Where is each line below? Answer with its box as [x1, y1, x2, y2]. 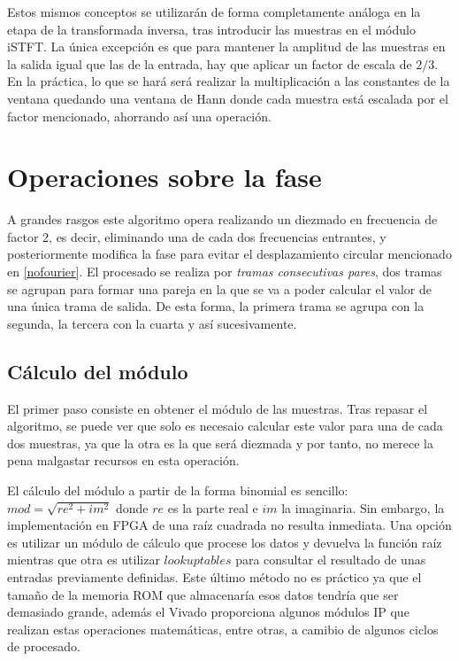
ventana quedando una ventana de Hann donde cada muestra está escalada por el [7, 89, 448, 107]
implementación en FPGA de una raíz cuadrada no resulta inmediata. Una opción [7, 516, 452, 534]
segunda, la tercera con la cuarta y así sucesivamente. [7, 314, 297, 332]
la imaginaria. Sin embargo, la [281, 498, 445, 517]
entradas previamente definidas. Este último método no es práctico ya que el [7, 567, 422, 586]
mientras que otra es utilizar [7, 550, 160, 569]
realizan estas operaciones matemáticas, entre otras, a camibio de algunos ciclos [7, 619, 439, 638]
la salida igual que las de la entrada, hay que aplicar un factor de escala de [7, 54, 412, 73]
